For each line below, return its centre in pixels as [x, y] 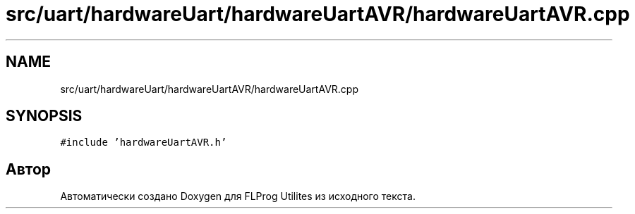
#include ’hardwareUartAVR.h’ [144, 143]
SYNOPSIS [44, 116]
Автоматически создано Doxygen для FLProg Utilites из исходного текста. [238, 196]
